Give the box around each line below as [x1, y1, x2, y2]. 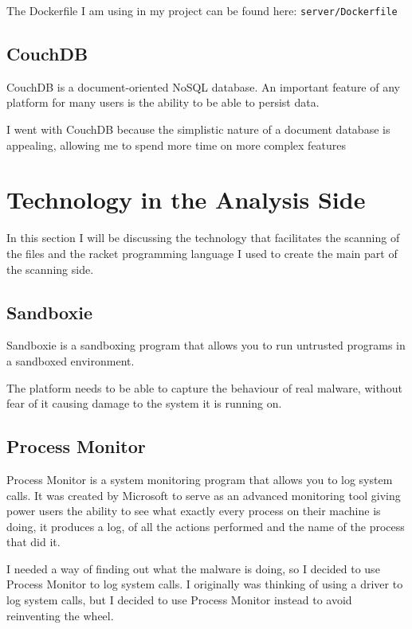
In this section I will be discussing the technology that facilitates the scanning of [6, 229, 400, 246]
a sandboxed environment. [6, 352, 135, 369]
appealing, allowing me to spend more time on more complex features [6, 136, 347, 153]
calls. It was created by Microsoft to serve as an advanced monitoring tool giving [6, 486, 401, 503]
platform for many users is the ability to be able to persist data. [6, 94, 320, 111]
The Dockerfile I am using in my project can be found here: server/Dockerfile [6, 2, 398, 18]
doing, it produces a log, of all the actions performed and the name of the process [6, 518, 405, 534]
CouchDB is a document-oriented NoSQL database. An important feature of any [6, 78, 400, 95]
